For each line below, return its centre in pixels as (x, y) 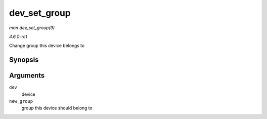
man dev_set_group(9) (32, 28)
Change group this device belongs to (47, 46)
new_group (21, 101)
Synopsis (24, 60)
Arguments (27, 76)
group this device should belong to (57, 108)
